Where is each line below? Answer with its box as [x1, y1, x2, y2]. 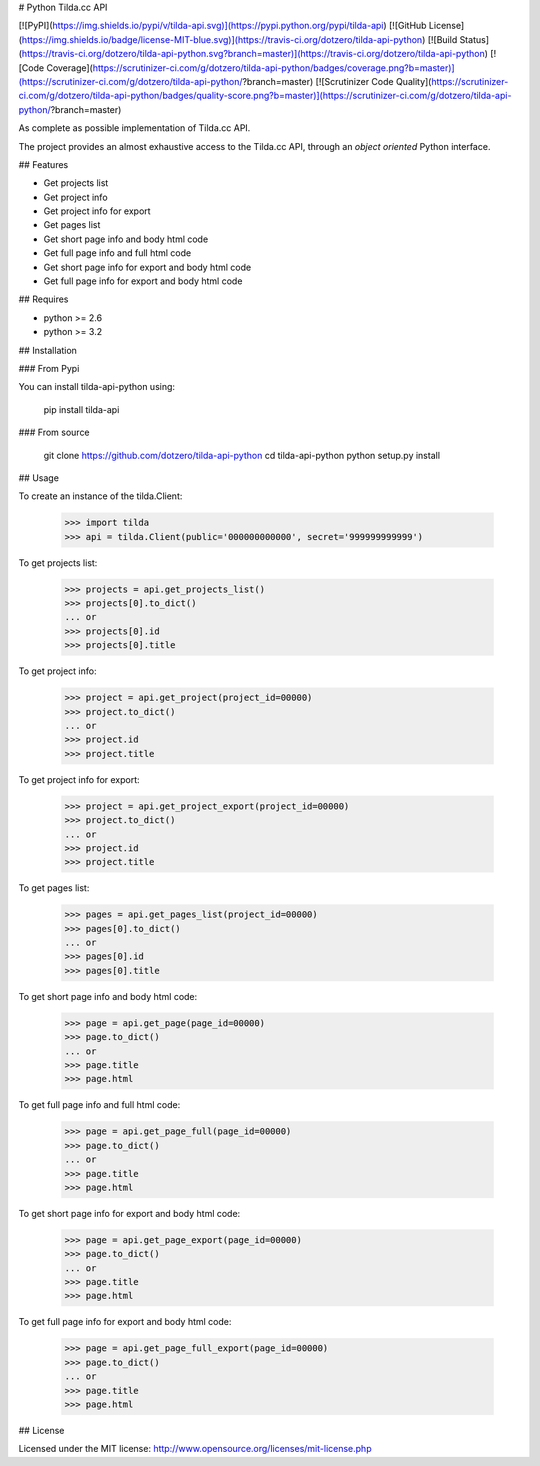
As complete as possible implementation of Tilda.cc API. [18, 122, 251, 134]
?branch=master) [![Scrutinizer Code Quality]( [241, 75, 432, 87]
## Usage [18, 471, 60, 484]
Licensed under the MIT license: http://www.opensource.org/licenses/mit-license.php [18, 1443, 372, 1455]
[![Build [427, 33, 458, 45]
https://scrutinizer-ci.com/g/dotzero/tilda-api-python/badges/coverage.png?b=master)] [92, 61, 455, 74]
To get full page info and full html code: [18, 1099, 181, 1111]
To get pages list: [18, 882, 90, 894]
